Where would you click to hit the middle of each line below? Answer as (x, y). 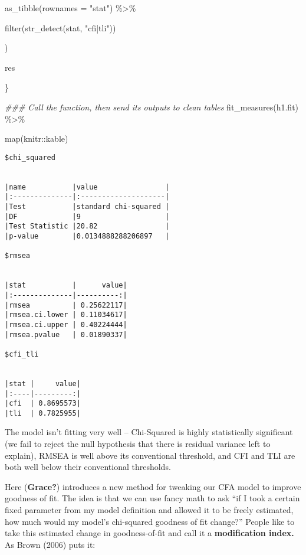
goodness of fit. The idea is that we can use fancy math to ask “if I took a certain (152, 498)
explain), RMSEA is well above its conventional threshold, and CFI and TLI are (150, 455)
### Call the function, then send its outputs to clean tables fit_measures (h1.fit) (152, 107)
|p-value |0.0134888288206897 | (87, 236)
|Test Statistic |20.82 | (87, 226)
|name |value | (87, 187)
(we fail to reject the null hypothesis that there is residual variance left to (138, 444)
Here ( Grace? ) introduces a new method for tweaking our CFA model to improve (153, 486)
